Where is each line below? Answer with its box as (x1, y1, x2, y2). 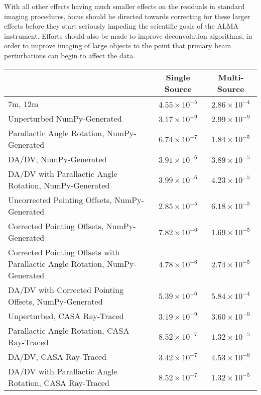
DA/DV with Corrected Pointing (8, 283, 124, 295)
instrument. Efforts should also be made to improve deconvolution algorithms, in (4, 30, 252, 41)
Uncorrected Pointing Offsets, (8, 193, 112, 206)
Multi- (218, 71, 244, 83)
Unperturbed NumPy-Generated (8, 112, 122, 124)
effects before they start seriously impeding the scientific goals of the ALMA (4, 21, 239, 31)
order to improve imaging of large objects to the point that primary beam (4, 40, 231, 51)
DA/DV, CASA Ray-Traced (8, 350, 106, 362)
